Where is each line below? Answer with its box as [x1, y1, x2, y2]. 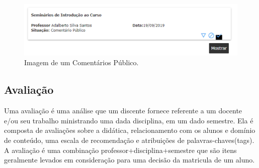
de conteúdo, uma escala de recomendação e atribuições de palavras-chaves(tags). [4, 134, 254, 145]
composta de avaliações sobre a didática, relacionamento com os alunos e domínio [4, 125, 255, 135]
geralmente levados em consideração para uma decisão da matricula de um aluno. [4, 154, 255, 165]
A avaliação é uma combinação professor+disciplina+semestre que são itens [4, 144, 237, 155]
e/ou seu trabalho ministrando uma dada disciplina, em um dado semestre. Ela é [4, 115, 253, 125]
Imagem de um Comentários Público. [24, 57, 139, 68]
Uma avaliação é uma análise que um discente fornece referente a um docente [4, 105, 242, 116]
